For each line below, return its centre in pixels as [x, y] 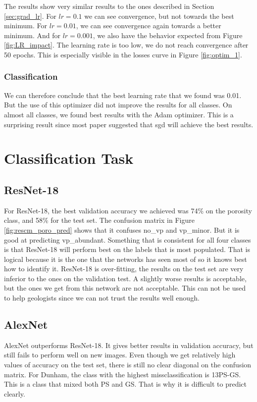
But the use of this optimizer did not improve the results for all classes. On [118, 105]
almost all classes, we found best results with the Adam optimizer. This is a [119, 114]
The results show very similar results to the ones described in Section [109, 6]
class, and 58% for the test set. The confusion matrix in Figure [99, 220]
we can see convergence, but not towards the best [159, 16]
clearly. [15, 393]
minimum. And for [32, 35]
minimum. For [26, 25]
